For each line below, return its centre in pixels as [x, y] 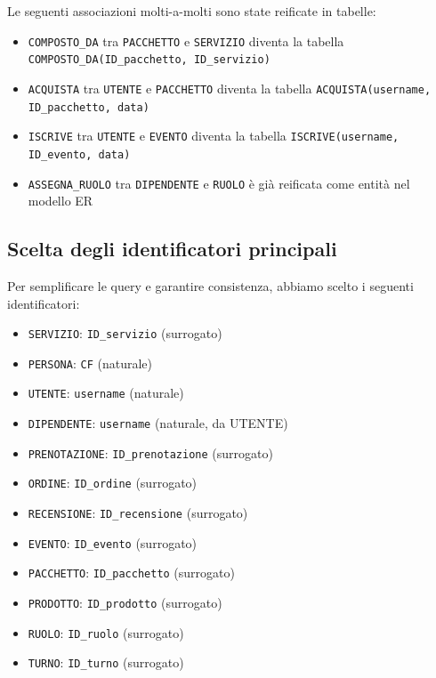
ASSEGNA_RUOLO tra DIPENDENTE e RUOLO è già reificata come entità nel [219, 183]
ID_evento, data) [79, 154]
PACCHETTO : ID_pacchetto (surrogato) [131, 573]
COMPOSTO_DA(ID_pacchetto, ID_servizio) [149, 60]
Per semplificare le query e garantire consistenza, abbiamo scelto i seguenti [210, 285]
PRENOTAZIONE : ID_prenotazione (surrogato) [150, 452]
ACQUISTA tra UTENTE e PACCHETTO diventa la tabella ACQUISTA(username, [230, 88]
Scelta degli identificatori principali [172, 249]
